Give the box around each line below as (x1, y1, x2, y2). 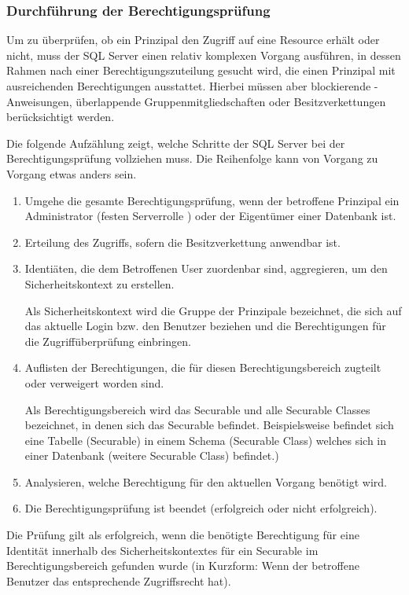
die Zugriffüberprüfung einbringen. (24, 332, 191, 349)
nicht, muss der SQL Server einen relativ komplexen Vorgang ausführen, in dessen (6, 46, 401, 63)
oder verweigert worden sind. (24, 374, 164, 391)
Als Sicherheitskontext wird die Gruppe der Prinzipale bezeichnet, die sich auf (24, 302, 402, 318)
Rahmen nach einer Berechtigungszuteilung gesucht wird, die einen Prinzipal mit (6, 62, 396, 79)
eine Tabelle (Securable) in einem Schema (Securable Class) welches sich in (24, 432, 387, 448)
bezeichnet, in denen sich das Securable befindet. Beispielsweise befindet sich (24, 417, 394, 433)
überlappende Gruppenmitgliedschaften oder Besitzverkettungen (76, 93, 386, 109)
